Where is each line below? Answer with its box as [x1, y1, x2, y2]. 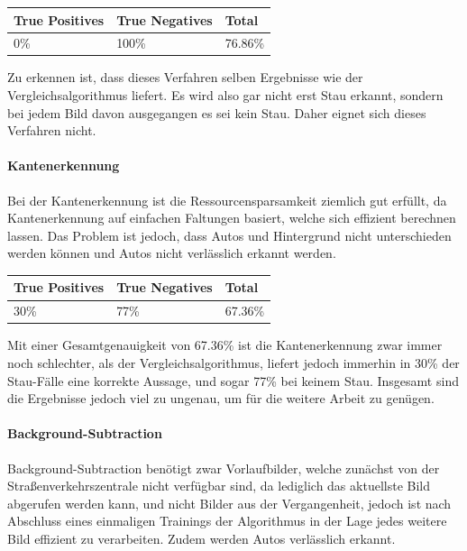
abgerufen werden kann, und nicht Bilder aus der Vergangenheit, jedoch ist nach [7, 493, 452, 512]
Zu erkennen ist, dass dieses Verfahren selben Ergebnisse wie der [7, 68, 363, 87]
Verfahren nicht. [7, 121, 96, 140]
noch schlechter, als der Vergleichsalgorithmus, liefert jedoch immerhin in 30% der [7, 354, 460, 372]
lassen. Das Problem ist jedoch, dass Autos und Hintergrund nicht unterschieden [7, 225, 452, 244]
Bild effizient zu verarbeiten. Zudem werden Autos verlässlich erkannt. [7, 528, 396, 547]
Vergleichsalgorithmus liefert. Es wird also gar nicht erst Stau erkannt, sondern [7, 86, 444, 105]
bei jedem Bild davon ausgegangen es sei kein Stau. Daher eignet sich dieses [7, 103, 426, 122]
